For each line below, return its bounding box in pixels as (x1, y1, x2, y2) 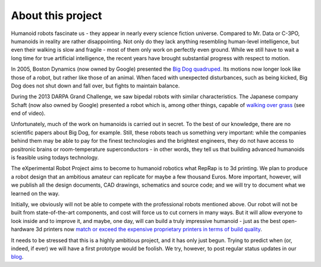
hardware (11, 226, 35, 233)
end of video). (11, 110, 46, 117)
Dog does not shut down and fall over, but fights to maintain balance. (11, 82, 180, 89)
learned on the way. (11, 190, 59, 197)
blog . (11, 253, 24, 260)
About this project (11, 9, 102, 22)
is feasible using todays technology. (11, 154, 99, 161)
